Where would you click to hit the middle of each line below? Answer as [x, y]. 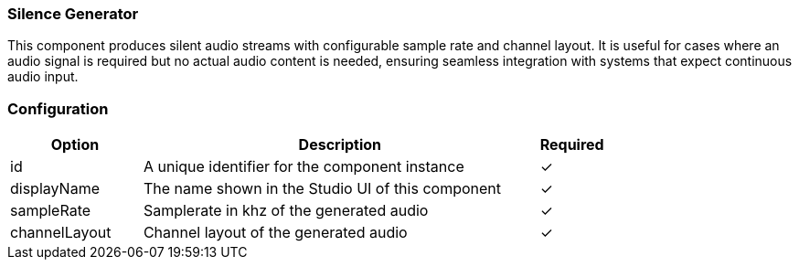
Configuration [58, 108]
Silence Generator [73, 14]
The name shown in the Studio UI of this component [322, 189]
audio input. [43, 77]
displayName [55, 189]
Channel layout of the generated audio [275, 233]
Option [75, 145]
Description [340, 145]
